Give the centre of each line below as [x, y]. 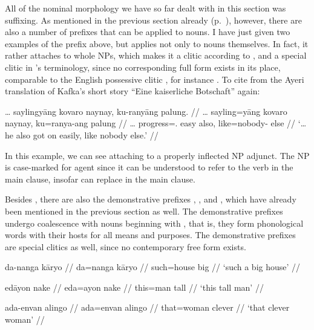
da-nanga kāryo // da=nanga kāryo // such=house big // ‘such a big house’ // [153, 267]
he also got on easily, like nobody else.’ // [82, 134]
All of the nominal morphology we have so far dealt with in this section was [146, 8]
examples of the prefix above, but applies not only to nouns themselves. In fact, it [157, 43]
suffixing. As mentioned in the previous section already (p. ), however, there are [153, 20]
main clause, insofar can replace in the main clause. [100, 179]
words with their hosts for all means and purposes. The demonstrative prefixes [150, 235]
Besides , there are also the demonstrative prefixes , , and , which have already [151, 199]
